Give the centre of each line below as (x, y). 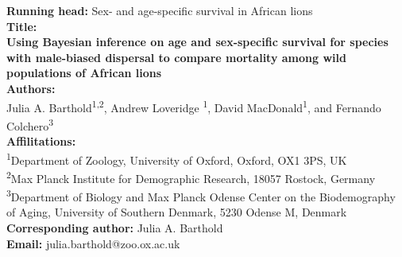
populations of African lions (84, 73)
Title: (22, 26)
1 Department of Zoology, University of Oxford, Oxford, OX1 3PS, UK (177, 158)
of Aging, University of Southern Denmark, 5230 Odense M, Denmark (177, 212)
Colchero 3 (30, 124)
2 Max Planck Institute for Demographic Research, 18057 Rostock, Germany (191, 177)
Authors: (31, 88)
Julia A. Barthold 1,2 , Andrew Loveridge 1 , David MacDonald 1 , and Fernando (194, 106)
